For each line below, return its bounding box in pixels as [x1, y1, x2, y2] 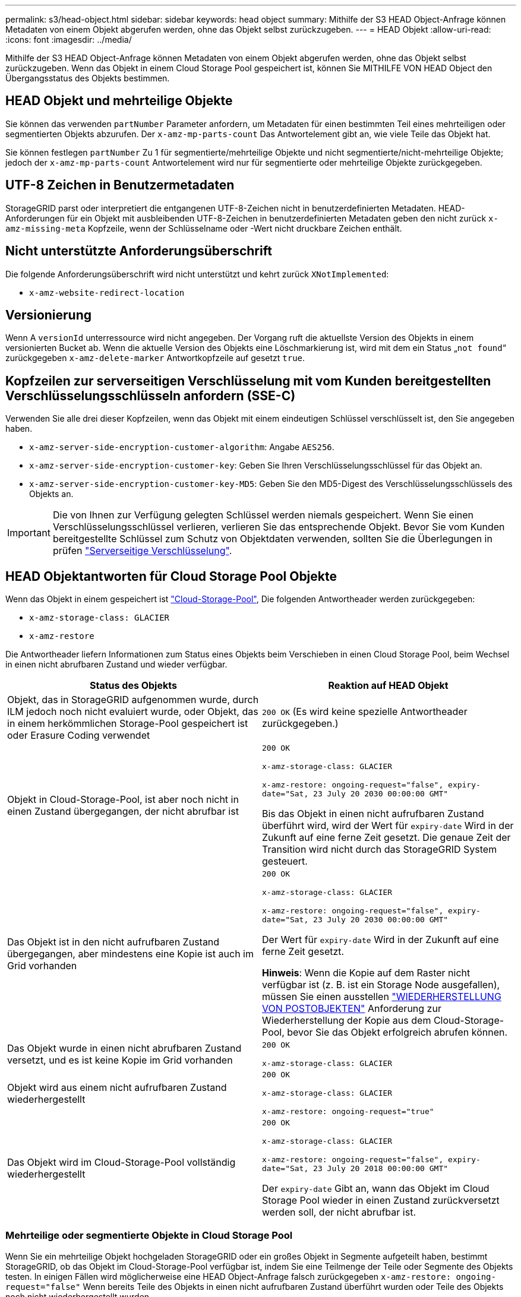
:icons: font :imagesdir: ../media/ [5, 34, 132, 45]
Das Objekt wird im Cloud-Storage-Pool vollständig [7, 1156, 236, 1169]
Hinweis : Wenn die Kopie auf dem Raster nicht [262, 967, 471, 979]
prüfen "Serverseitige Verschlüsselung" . [52, 545, 232, 557]
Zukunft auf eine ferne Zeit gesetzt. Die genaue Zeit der [262, 831, 511, 844]
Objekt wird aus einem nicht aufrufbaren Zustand [7, 1081, 227, 1093]
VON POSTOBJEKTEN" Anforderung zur [262, 1002, 441, 1015]
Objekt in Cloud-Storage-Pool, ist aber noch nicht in [7, 793, 239, 806]
